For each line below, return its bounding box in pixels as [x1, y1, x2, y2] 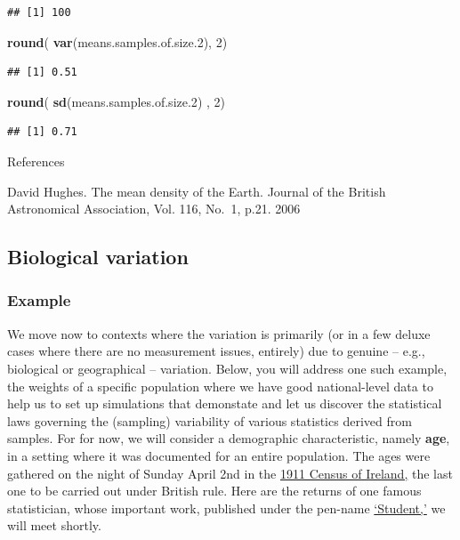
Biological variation [7, 243, 189, 270]
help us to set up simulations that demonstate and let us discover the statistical [7, 394, 442, 413]
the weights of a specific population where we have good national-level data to [7, 376, 433, 395]
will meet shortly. [7, 516, 101, 535]
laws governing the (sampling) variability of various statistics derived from [7, 411, 412, 430]
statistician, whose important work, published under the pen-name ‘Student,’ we [7, 498, 446, 517]
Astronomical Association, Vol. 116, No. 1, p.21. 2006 [7, 199, 301, 218]
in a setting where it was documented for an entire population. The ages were [7, 446, 431, 464]
